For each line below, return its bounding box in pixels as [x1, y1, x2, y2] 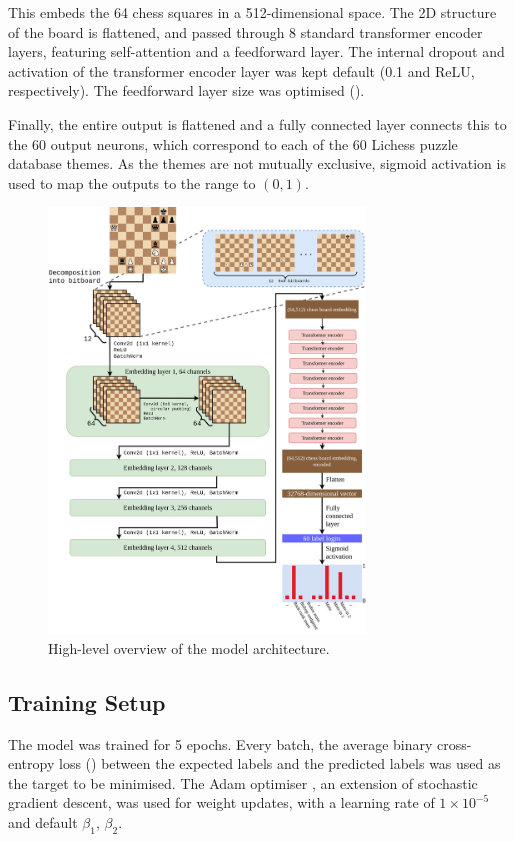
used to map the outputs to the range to [8, 172, 256, 193]
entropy [8, 753, 55, 774]
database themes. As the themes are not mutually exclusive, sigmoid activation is [8, 153, 506, 174]
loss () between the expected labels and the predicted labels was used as [58, 753, 501, 774]
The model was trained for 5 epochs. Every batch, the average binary [8, 733, 433, 754]
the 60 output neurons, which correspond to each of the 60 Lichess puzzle [8, 133, 458, 154]
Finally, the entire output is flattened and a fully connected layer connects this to [8, 113, 507, 134]
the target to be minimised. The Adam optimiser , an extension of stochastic [8, 772, 478, 793]
